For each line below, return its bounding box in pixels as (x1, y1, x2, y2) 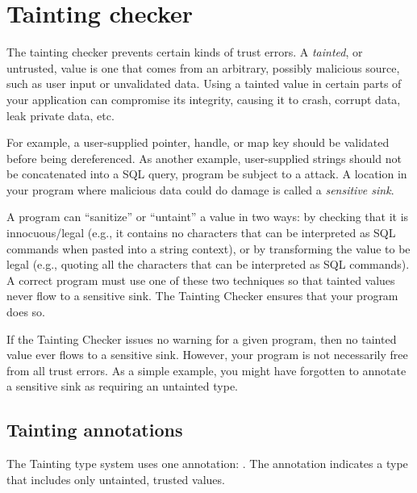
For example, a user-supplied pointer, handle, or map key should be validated (6, 134, 390, 151)
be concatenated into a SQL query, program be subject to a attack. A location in (6, 165, 407, 182)
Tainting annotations (6, 417, 183, 442)
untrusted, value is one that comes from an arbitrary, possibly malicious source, (6, 59, 400, 76)
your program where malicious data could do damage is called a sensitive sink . (6, 181, 394, 198)
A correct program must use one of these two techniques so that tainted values (6, 271, 395, 288)
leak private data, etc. (6, 107, 115, 123)
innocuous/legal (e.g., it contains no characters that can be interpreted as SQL (6, 224, 396, 241)
